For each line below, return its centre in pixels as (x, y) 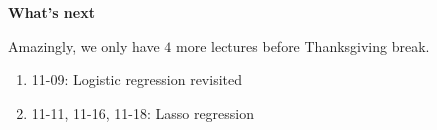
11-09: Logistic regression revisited (137, 79)
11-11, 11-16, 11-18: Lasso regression (143, 112)
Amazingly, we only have (84, 45)
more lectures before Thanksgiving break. (302, 45)
